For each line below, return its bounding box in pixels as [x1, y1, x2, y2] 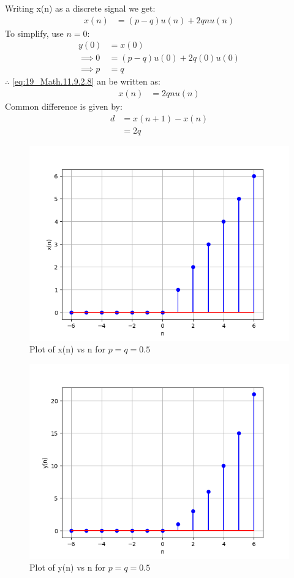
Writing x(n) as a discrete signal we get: [5, 2, 156, 14]
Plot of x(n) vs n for [29, 343, 105, 356]
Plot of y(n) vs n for [29, 561, 105, 574]
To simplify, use [5, 26, 64, 39]
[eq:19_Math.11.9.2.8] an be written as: [12, 75, 160, 88]
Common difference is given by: [5, 99, 123, 112]
